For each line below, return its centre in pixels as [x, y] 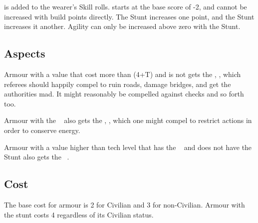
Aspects [25, 53]
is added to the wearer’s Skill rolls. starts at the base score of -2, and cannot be [126, 6]
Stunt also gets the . [37, 157]
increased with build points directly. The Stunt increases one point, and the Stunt [129, 16]
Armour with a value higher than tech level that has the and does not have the [128, 147]
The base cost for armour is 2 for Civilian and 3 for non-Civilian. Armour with [125, 204]
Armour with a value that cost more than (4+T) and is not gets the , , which [123, 74]
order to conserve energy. [42, 130]
